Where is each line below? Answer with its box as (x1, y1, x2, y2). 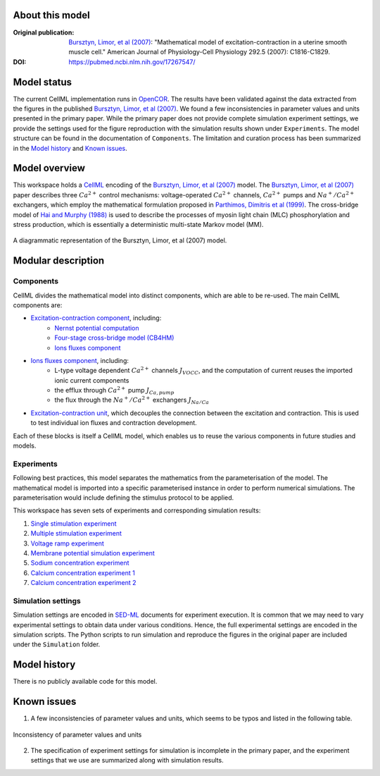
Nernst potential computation (54, 324, 140, 332)
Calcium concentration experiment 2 (30, 579, 137, 587)
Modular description (13, 254, 105, 267)
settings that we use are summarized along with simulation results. (30, 756, 224, 765)
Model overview (13, 162, 86, 174)
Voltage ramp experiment (30, 539, 105, 548)
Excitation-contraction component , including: (30, 314, 162, 322)
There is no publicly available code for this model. (13, 677, 158, 686)
